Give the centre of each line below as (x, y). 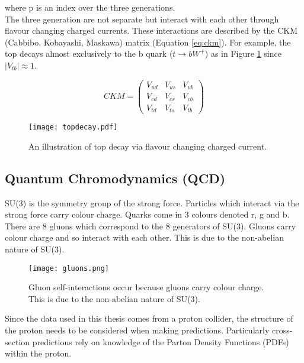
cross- (282, 330)
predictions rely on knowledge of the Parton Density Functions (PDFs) (161, 341)
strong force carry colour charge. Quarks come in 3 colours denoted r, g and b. (147, 214)
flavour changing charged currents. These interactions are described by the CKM (151, 30)
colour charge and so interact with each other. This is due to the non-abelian (144, 237)
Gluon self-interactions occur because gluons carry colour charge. (146, 287)
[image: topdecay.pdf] (73, 127)
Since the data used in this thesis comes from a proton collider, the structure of (149, 318)
